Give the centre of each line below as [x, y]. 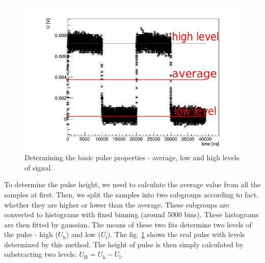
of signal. [38, 167]
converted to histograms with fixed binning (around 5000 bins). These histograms [131, 214]
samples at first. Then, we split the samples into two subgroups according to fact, [131, 194]
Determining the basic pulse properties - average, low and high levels [132, 157]
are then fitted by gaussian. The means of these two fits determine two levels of [128, 224]
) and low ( [83, 234]
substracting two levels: [41, 254]
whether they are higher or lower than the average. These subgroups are [117, 204]
